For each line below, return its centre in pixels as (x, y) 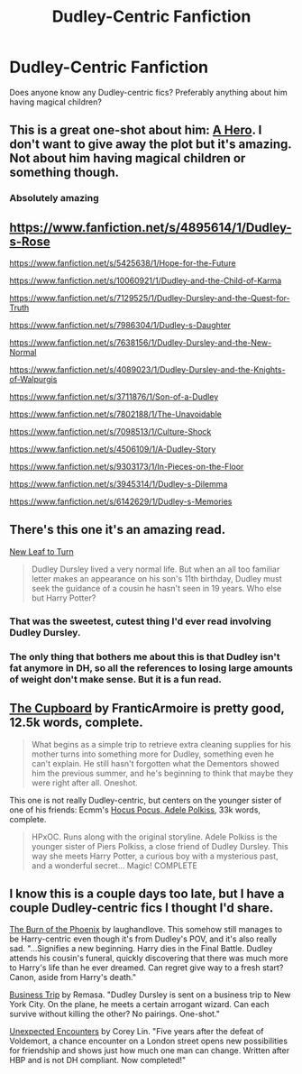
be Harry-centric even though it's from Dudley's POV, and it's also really (143, 939)
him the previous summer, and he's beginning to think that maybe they (162, 773)
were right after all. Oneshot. (84, 783)
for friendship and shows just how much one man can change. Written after (150, 1051)
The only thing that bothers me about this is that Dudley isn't (145, 656)
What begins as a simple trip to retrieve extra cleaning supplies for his (161, 744)
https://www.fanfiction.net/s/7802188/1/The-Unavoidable (116, 414)
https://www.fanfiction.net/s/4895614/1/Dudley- (151, 227)
